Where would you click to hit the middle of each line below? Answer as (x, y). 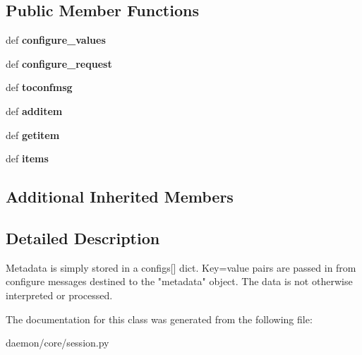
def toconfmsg (39, 87)
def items (27, 158)
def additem (34, 110)
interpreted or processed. (59, 295)
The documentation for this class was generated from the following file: (159, 319)
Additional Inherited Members (120, 197)
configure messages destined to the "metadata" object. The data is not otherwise (179, 281)
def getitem (33, 134)
